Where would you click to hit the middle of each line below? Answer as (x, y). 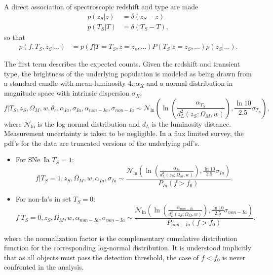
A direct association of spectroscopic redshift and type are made (101, 6)
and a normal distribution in (190, 83)
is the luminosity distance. (191, 123)
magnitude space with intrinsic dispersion (67, 93)
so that (15, 37)
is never (234, 257)
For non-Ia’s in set (43, 199)
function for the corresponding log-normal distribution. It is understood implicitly (128, 248)
